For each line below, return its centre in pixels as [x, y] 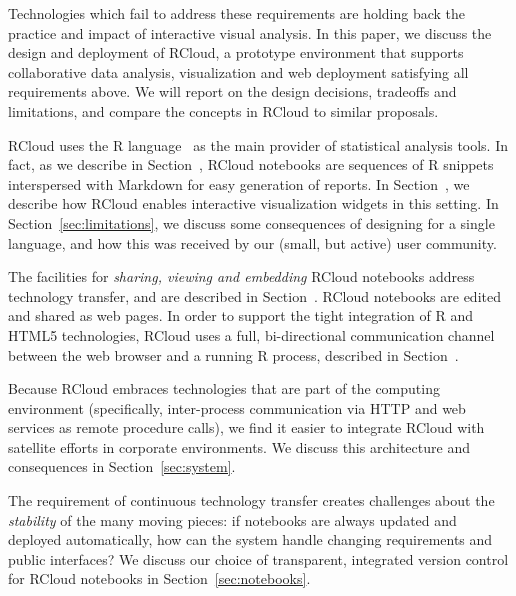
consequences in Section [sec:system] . [122, 466]
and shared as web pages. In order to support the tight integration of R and [241, 315]
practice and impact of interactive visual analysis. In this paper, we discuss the [250, 32]
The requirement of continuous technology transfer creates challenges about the [251, 500]
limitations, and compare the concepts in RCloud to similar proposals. [223, 110]
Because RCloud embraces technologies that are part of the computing [224, 388]
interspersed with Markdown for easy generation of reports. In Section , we [239, 183]
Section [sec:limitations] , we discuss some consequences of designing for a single [251, 222]
